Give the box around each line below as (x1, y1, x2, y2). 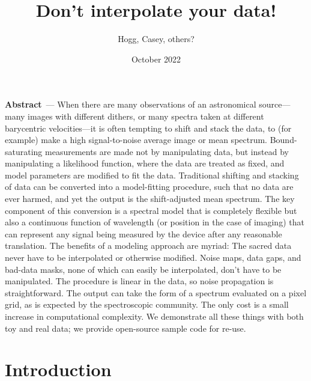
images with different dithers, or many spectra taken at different (28, 109, 264, 122)
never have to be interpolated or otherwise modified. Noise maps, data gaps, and (5, 251, 301, 264)
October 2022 (131, 52, 181, 65)
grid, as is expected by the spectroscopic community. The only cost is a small (5, 298, 289, 311)
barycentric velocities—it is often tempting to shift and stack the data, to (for (5, 121, 292, 134)
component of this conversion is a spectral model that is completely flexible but (5, 204, 297, 216)
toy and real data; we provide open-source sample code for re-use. (5, 322, 246, 334)
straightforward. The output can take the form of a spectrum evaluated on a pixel (5, 286, 307, 299)
